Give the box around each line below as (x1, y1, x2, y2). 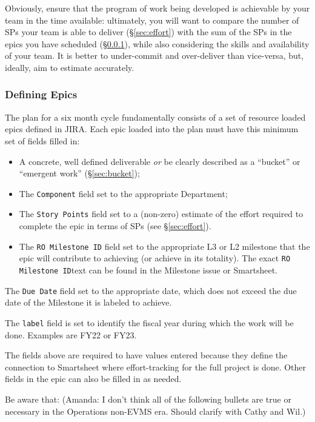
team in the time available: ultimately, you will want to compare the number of (5, 13, 299, 26)
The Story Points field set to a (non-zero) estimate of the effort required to (19, 207, 303, 220)
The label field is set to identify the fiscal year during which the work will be (5, 316, 294, 329)
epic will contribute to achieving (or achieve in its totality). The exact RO (19, 252, 291, 264)
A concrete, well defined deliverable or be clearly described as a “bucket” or (19, 155, 300, 167)
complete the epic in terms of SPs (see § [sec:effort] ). (19, 219, 211, 232)
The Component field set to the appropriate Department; (19, 187, 228, 199)
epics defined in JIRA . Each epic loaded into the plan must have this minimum (5, 122, 299, 135)
